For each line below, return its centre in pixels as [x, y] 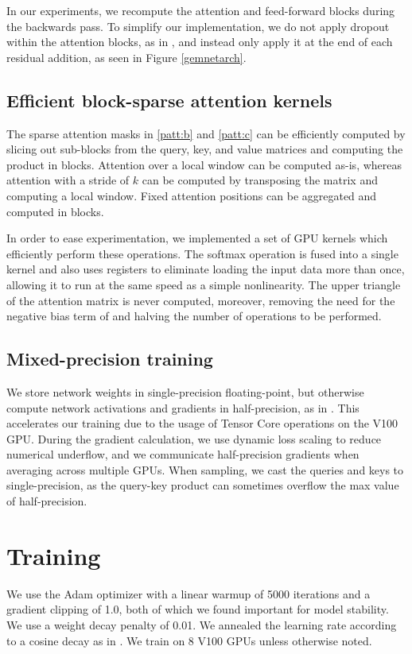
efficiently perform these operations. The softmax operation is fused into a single [202, 253]
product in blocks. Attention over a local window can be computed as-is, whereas [204, 164]
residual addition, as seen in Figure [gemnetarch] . [126, 57]
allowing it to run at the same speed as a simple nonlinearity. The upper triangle [204, 284]
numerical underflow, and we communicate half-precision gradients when [183, 454]
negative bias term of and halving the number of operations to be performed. [194, 316]
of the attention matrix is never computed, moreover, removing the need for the [201, 300]
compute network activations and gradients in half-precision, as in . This [183, 407]
